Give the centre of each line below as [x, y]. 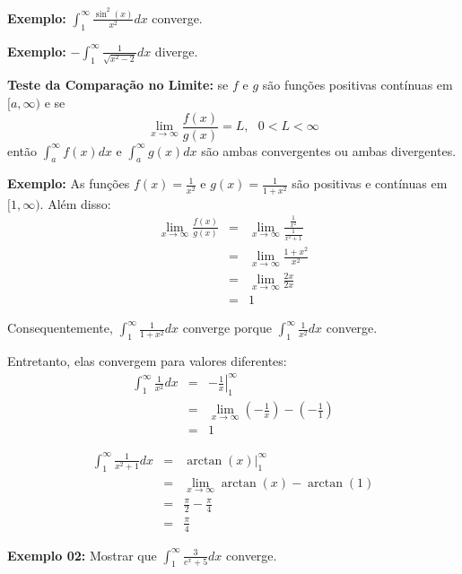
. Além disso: [75, 203]
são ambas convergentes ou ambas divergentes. [329, 150]
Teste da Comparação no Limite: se [118, 85]
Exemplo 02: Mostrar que [82, 555]
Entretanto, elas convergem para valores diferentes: [147, 361]
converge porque [227, 328]
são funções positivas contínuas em [357, 85]
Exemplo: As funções [69, 183]
